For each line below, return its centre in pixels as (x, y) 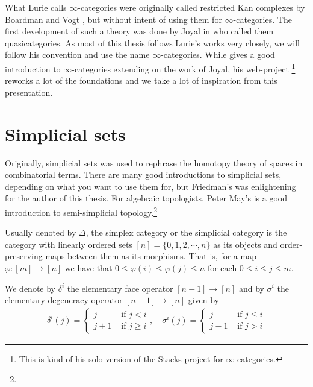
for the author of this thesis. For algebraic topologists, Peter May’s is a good (146, 198)
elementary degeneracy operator (64, 300)
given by (204, 300)
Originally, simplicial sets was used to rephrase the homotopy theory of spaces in (154, 162)
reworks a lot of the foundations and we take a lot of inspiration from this (141, 80)
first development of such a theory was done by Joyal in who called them (139, 31)
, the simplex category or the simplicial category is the (186, 232)
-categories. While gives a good (218, 55)
